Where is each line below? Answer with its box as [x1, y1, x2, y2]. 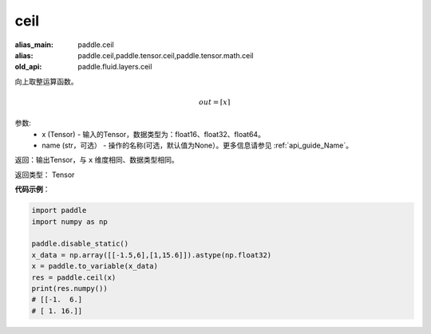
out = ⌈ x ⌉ [198, 97, 231, 107]
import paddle [31, 206, 87, 215]
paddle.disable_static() [31, 239, 129, 249]
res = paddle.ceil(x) [31, 273, 117, 282]
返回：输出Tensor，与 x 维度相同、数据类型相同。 [14, 155, 179, 165]
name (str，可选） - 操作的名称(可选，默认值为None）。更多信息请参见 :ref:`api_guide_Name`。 [42, 140, 353, 151]
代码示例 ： [14, 184, 50, 195]
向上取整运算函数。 [14, 77, 78, 86]
